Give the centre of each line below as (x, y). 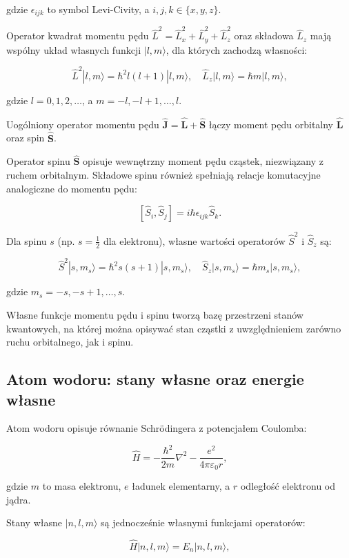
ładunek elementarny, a (181, 486)
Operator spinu (38, 161)
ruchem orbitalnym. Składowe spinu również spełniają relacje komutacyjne (163, 174)
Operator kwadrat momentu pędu (78, 36)
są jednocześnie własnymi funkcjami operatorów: (203, 522)
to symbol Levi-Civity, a (98, 9)
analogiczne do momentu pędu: (72, 188)
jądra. (19, 499)
